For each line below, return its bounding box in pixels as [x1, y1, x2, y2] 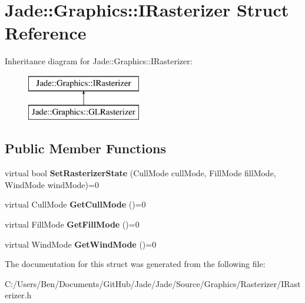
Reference [5, 21, 87, 45]
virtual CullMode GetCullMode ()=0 [5, 198, 146, 210]
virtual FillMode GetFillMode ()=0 [5, 218, 140, 230]
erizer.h [5, 289, 32, 301]
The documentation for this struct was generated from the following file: [5, 258, 266, 270]
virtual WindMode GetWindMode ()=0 [5, 238, 157, 250]
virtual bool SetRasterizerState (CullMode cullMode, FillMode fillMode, [5, 167, 276, 179]
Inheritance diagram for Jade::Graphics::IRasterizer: [5, 55, 193, 67]
